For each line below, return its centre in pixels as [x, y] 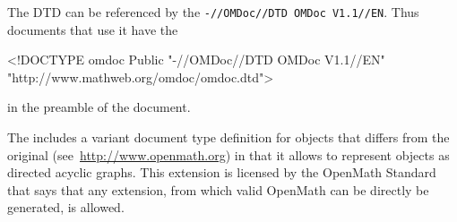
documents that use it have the [93, 29]
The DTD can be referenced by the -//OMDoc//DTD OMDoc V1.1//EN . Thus [213, 12]
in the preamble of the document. [99, 107]
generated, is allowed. [66, 207]
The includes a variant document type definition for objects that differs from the [228, 137]
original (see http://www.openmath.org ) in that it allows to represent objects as [228, 154]
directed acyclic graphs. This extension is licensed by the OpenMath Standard [222, 172]
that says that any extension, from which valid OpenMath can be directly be [218, 189]
